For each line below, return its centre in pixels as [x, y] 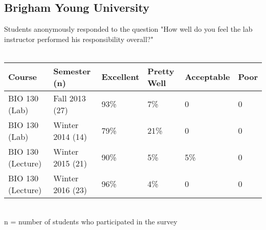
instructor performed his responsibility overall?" [79, 39]
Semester [72, 71]
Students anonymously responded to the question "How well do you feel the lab [128, 29]
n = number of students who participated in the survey [91, 221]
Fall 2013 [70, 98]
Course [23, 77]
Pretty [161, 71]
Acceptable [207, 77]
